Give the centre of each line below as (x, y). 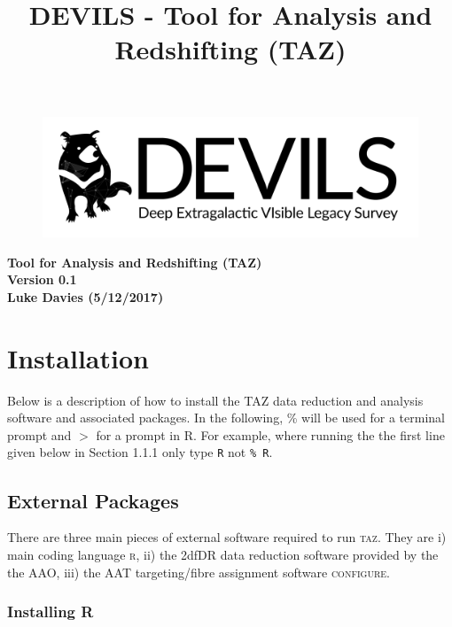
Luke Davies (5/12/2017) (86, 296)
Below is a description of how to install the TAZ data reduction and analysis (215, 400)
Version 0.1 (42, 279)
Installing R (51, 612)
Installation (78, 357)
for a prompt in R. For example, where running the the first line (270, 434)
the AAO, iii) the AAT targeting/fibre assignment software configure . (199, 572)
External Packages (93, 500)
